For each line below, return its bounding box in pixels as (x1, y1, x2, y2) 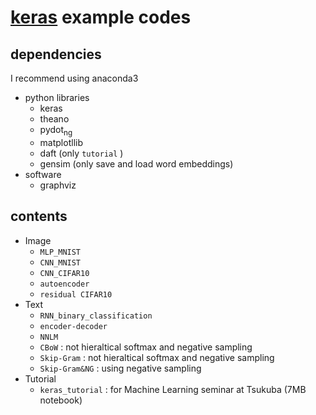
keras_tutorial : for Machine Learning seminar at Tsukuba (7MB (39, 383, 307, 395)
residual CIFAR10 (39, 289, 113, 300)
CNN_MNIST (39, 257, 82, 268)
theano (39, 113, 70, 125)
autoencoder (39, 279, 90, 289)
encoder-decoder (39, 321, 108, 331)
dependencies (10, 46, 102, 63)
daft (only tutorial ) (39, 147, 124, 159)
